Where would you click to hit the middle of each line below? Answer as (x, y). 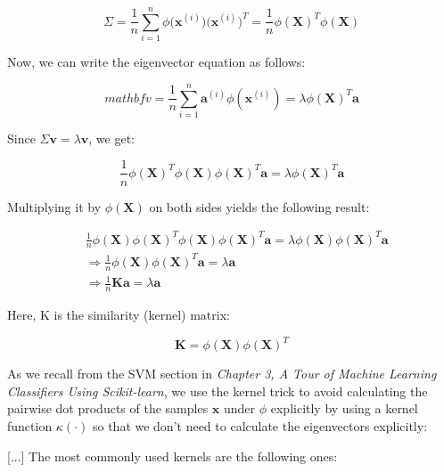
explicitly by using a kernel (344, 408)
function (30, 426)
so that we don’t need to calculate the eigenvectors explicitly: (260, 426)
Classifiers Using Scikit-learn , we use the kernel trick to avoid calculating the (218, 391)
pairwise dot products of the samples (108, 408)
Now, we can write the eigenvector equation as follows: (156, 62)
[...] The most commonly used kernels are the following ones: (173, 456)
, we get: (112, 138)
